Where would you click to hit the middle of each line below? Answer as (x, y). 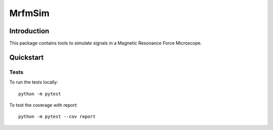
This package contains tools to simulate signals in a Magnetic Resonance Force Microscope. (106, 43)
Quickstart (27, 57)
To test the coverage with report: (43, 105)
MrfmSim (30, 13)
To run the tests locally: (34, 82)
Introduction (29, 31)
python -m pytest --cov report (57, 117)
